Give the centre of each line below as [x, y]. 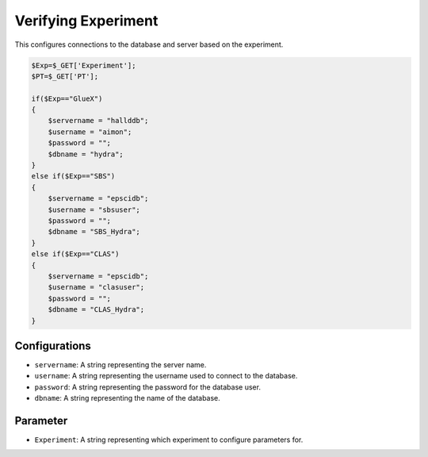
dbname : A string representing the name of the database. [128, 398]
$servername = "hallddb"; [98, 121]
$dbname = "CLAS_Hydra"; [96, 310]
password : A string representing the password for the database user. [148, 387]
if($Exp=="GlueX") [67, 98]
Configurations [53, 346]
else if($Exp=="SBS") [73, 176]
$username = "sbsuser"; [94, 209]
